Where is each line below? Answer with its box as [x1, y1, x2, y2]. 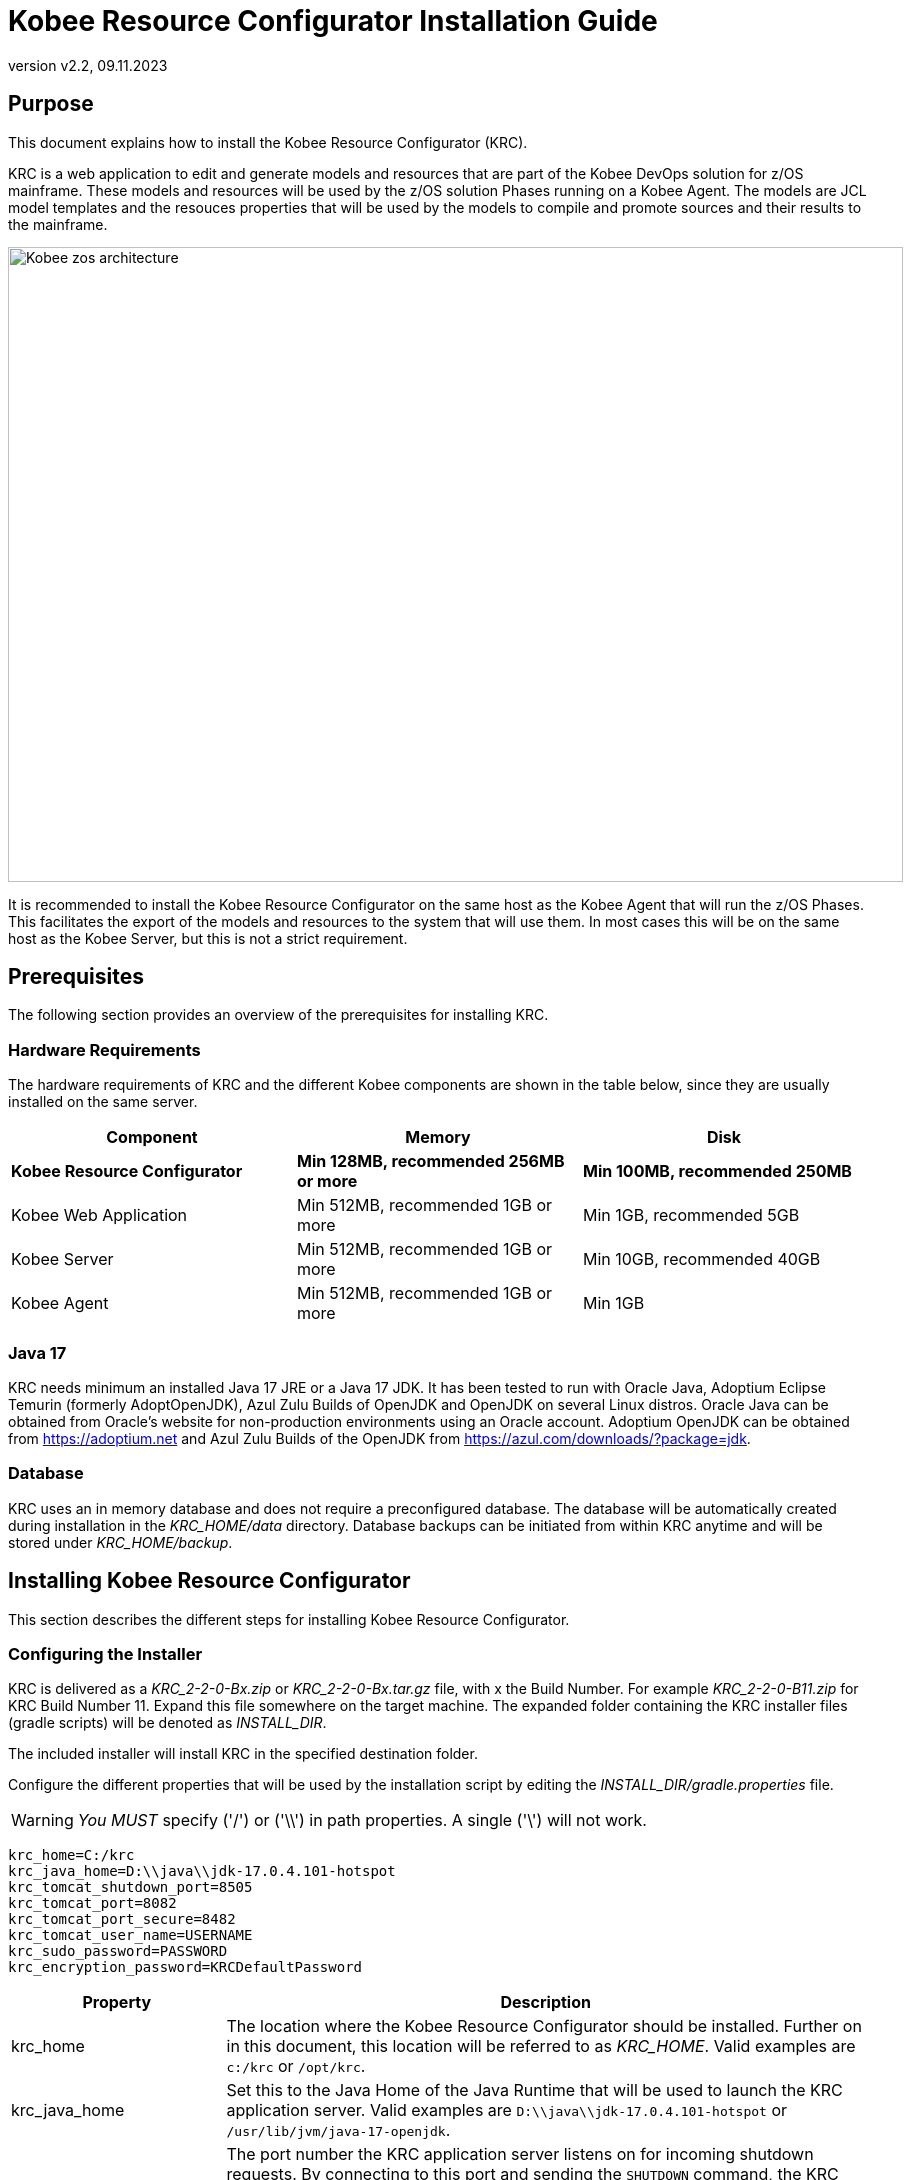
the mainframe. [8, 215, 108, 233]
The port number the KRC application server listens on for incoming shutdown [226, 2144, 814, 2165]
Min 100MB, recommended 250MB [582, 1161, 852, 1182]
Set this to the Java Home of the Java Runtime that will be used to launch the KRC [226, 2080, 843, 2101]
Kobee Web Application [11, 1205, 188, 1226]
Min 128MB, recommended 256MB [296, 1151, 565, 1172]
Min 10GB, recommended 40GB [582, 1249, 821, 1270]
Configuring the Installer [8, 1643, 203, 1664]
